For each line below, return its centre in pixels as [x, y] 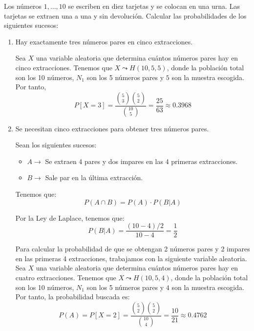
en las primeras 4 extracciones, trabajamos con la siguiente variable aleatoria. [131, 258]
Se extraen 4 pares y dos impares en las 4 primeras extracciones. [141, 161]
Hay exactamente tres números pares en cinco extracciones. [104, 41]
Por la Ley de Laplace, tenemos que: [70, 217]
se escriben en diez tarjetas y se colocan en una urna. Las [154, 6]
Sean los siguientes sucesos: [56, 145]
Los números [23, 6]
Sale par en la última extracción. [94, 177]
